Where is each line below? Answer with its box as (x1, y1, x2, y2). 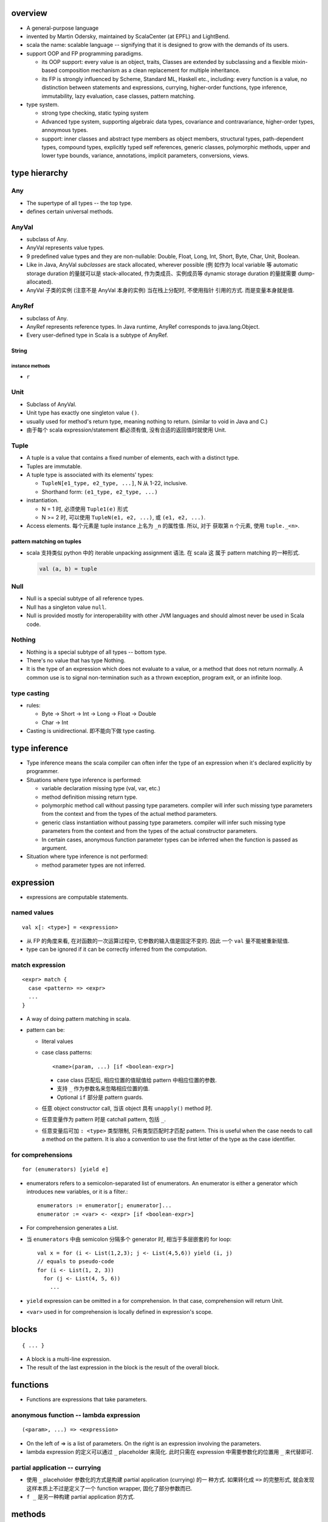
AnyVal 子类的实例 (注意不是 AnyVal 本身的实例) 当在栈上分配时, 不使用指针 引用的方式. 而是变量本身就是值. (26, 287, 295, 294)
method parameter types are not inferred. (41, 861, 146, 869)
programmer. (26, 768, 59, 775)
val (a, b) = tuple (39, 565, 97, 572)
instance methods (11, 363, 50, 370)
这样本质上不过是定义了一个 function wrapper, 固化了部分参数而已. (26, 1484, 193, 1492)
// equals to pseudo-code (37, 1258, 115, 1265)
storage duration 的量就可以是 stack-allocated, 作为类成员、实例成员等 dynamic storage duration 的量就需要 (26, 270, 297, 277)
